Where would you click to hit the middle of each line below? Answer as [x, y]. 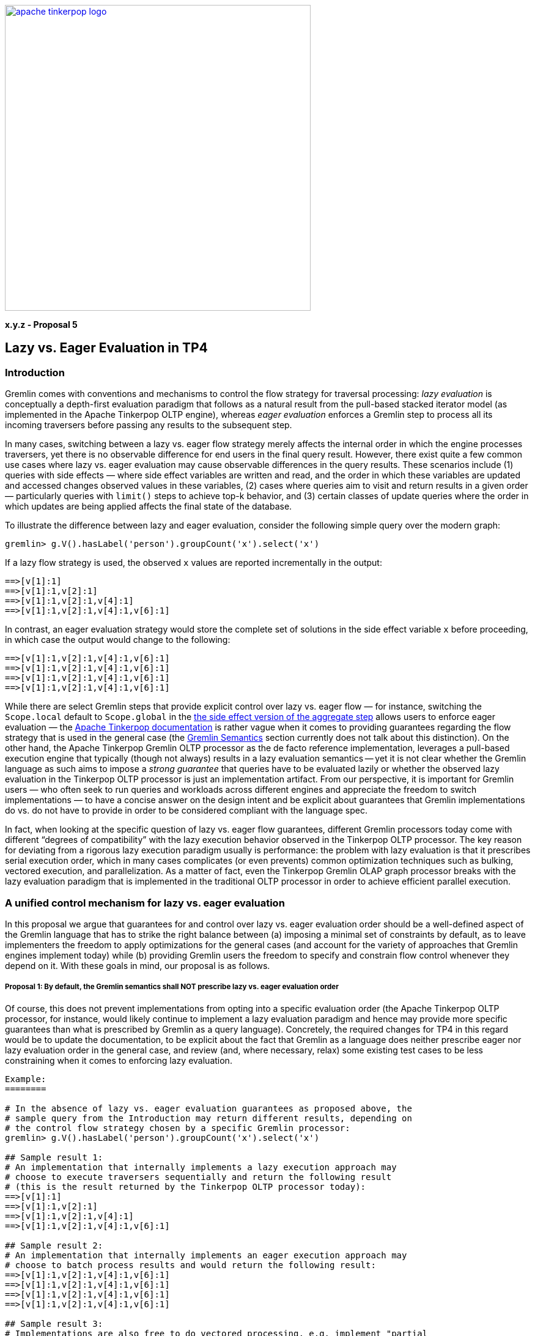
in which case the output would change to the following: [118, 640]
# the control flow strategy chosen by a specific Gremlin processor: [178, 1128]
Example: [26, 1079]
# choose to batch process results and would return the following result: [190, 1265]
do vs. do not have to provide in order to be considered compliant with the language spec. [186, 811]
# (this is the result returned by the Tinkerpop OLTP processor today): [186, 1186]
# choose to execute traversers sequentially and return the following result [198, 1177]
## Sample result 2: [54, 1245]
